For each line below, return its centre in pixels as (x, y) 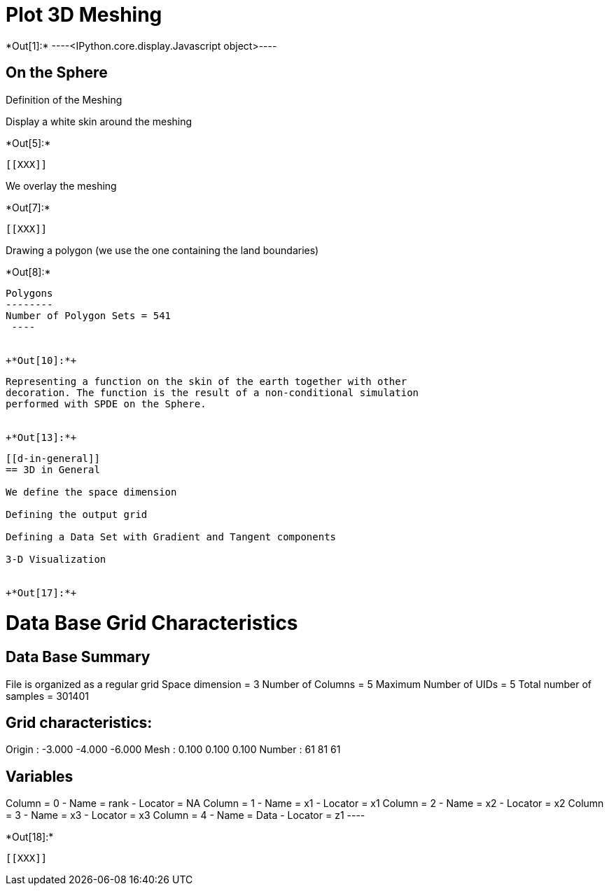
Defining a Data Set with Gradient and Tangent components (171, 536)
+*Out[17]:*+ (41, 592)
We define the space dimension (91, 492)
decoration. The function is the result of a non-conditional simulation (212, 392)
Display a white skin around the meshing (99, 121)
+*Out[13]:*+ (41, 437)
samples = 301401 (47, 696)
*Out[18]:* (30, 837)
